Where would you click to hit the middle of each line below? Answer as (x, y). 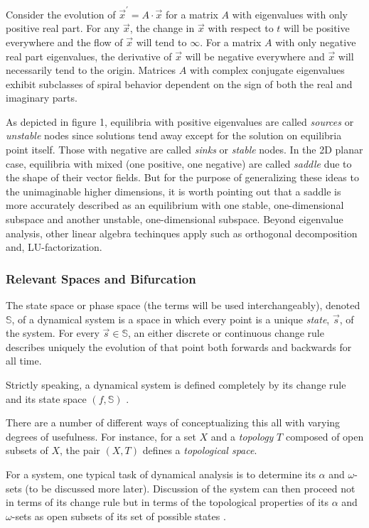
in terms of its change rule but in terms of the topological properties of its (167, 502)
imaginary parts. (42, 98)
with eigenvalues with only (290, 14)
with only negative (316, 42)
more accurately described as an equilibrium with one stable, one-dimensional (175, 205)
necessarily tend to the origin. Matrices (91, 70)
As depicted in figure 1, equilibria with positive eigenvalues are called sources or (180, 121)
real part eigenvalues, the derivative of (89, 56)
